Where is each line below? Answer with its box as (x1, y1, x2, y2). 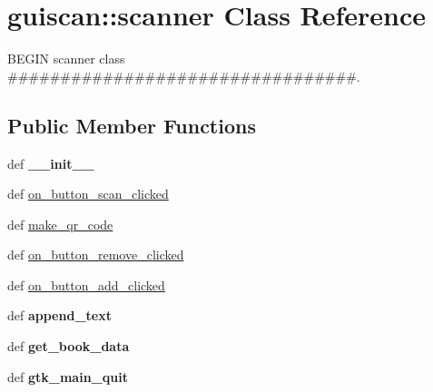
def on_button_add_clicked (7, 275, 165, 294)
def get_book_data (7, 337, 130, 356)
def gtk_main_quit (7, 367, 128, 386)
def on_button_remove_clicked (7, 245, 184, 264)
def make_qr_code (7, 214, 113, 233)
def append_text (7, 306, 112, 325)
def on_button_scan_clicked (7, 184, 169, 203)
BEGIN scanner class (7, 49, 125, 68)
